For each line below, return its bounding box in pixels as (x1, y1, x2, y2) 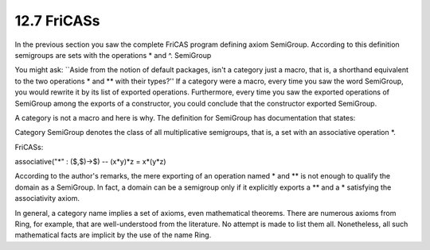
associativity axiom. (14, 194, 80, 203)
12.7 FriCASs (14, 12, 100, 29)
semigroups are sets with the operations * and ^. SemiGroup (14, 50, 212, 60)
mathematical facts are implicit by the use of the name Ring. (14, 230, 212, 240)
